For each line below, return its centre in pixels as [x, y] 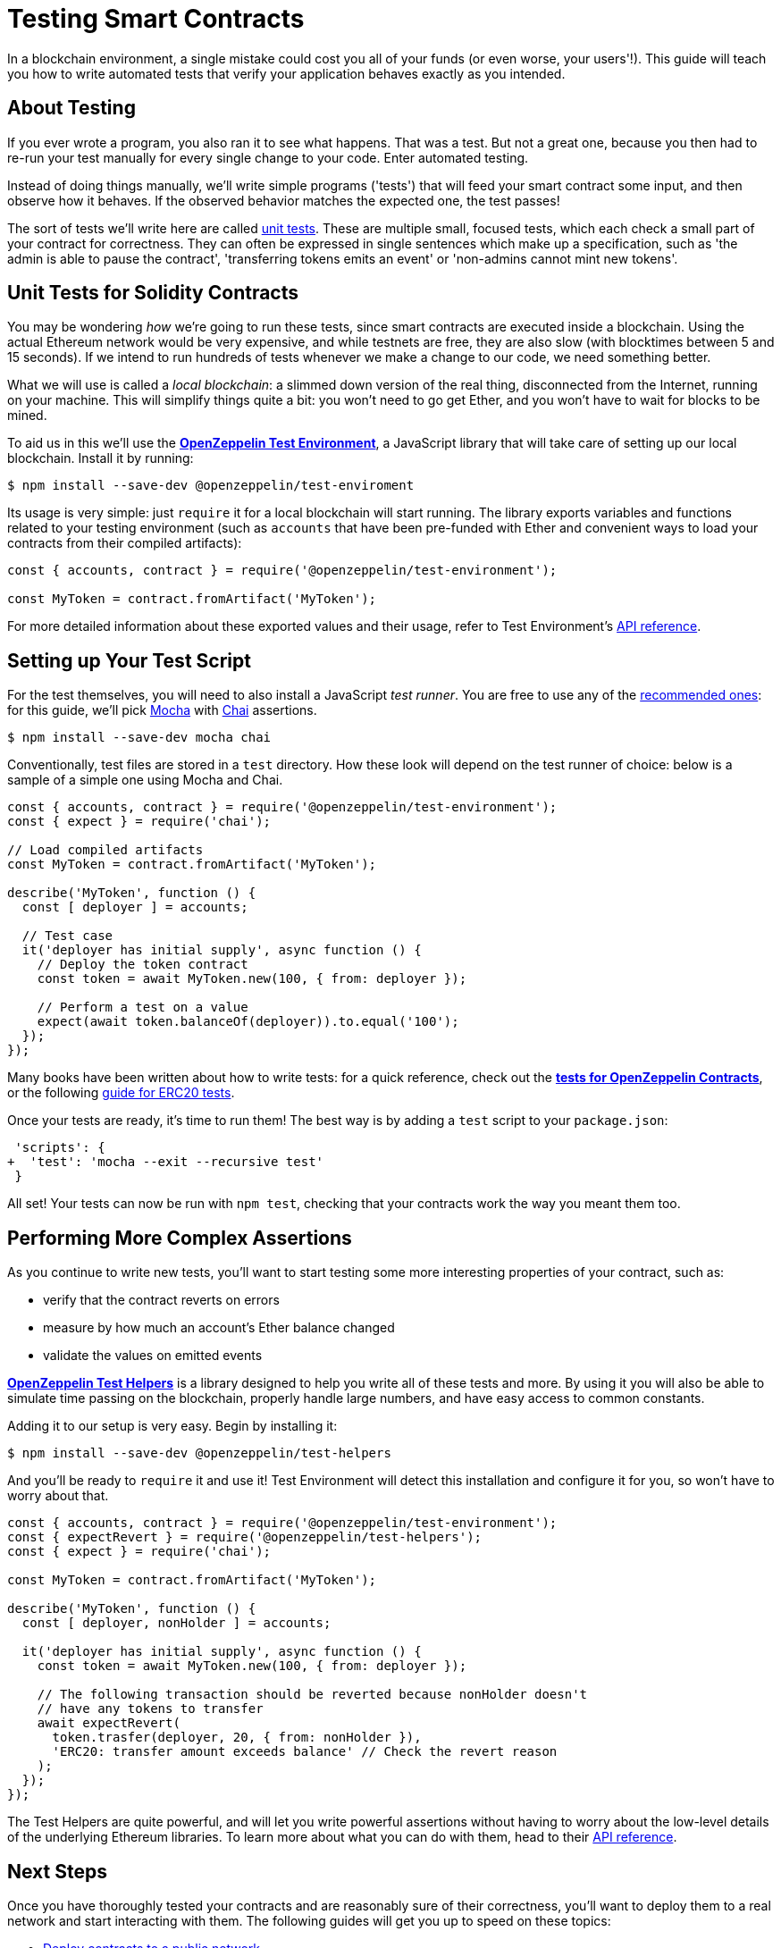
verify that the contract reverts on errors [161, 1300]
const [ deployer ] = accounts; [135, 907]
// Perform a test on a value [143, 1008]
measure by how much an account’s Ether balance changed [219, 1328]
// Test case [67, 936]
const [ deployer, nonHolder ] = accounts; [176, 1623]
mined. [27, 416]
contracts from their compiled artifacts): [125, 543]
